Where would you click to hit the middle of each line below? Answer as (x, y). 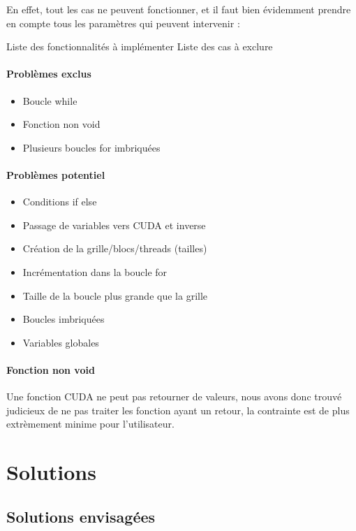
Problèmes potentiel (56, 174)
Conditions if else (60, 202)
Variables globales (61, 342)
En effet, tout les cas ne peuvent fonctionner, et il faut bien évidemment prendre (179, 9)
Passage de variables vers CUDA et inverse (114, 225)
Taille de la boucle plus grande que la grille (115, 295)
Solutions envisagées (81, 516)
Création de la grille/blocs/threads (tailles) (115, 248)
